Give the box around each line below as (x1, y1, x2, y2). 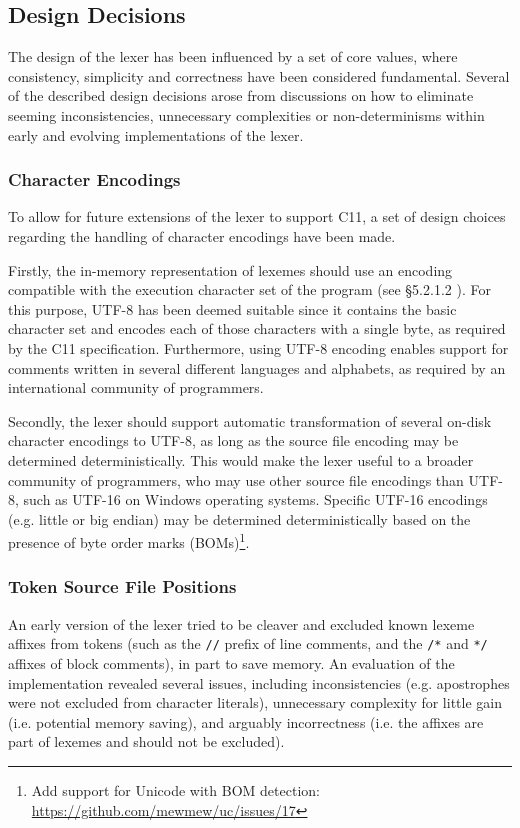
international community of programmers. (8, 377, 264, 398)
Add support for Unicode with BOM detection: (31, 779, 320, 800)
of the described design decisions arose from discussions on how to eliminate (8, 85, 474, 106)
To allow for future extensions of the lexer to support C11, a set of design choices (8, 206, 506, 227)
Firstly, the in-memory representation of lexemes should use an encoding (8, 259, 453, 280)
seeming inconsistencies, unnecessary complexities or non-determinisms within (8, 104, 485, 125)
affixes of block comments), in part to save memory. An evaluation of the (8, 653, 455, 674)
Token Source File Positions (8, 574, 237, 599)
